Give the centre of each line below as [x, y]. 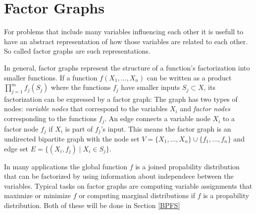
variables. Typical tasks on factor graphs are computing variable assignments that [128, 185]
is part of [79, 128]
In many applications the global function [66, 166]
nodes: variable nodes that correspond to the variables [86, 108]
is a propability [226, 195]
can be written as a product [189, 77]
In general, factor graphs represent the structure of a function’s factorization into [127, 67]
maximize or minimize [37, 195]
